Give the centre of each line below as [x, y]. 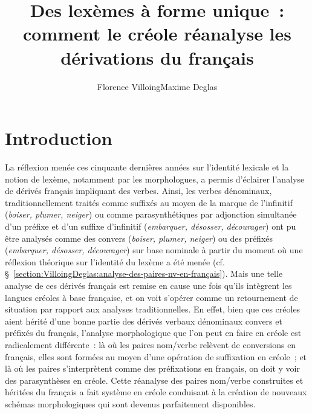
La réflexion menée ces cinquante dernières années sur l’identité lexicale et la [147, 167]
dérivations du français [157, 57]
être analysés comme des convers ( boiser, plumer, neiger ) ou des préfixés [139, 238]
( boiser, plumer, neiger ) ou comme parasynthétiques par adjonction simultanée [151, 214]
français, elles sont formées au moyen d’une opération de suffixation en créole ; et [156, 356]
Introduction [59, 138]
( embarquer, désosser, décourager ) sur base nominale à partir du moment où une [154, 250]
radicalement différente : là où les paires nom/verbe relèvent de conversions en [151, 344]
